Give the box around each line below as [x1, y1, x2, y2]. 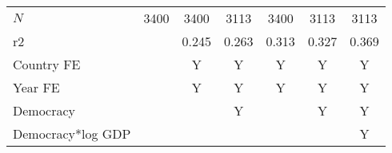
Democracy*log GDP [13, 124, 131, 143]
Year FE [13, 78, 60, 96]
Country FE [13, 55, 81, 73]
